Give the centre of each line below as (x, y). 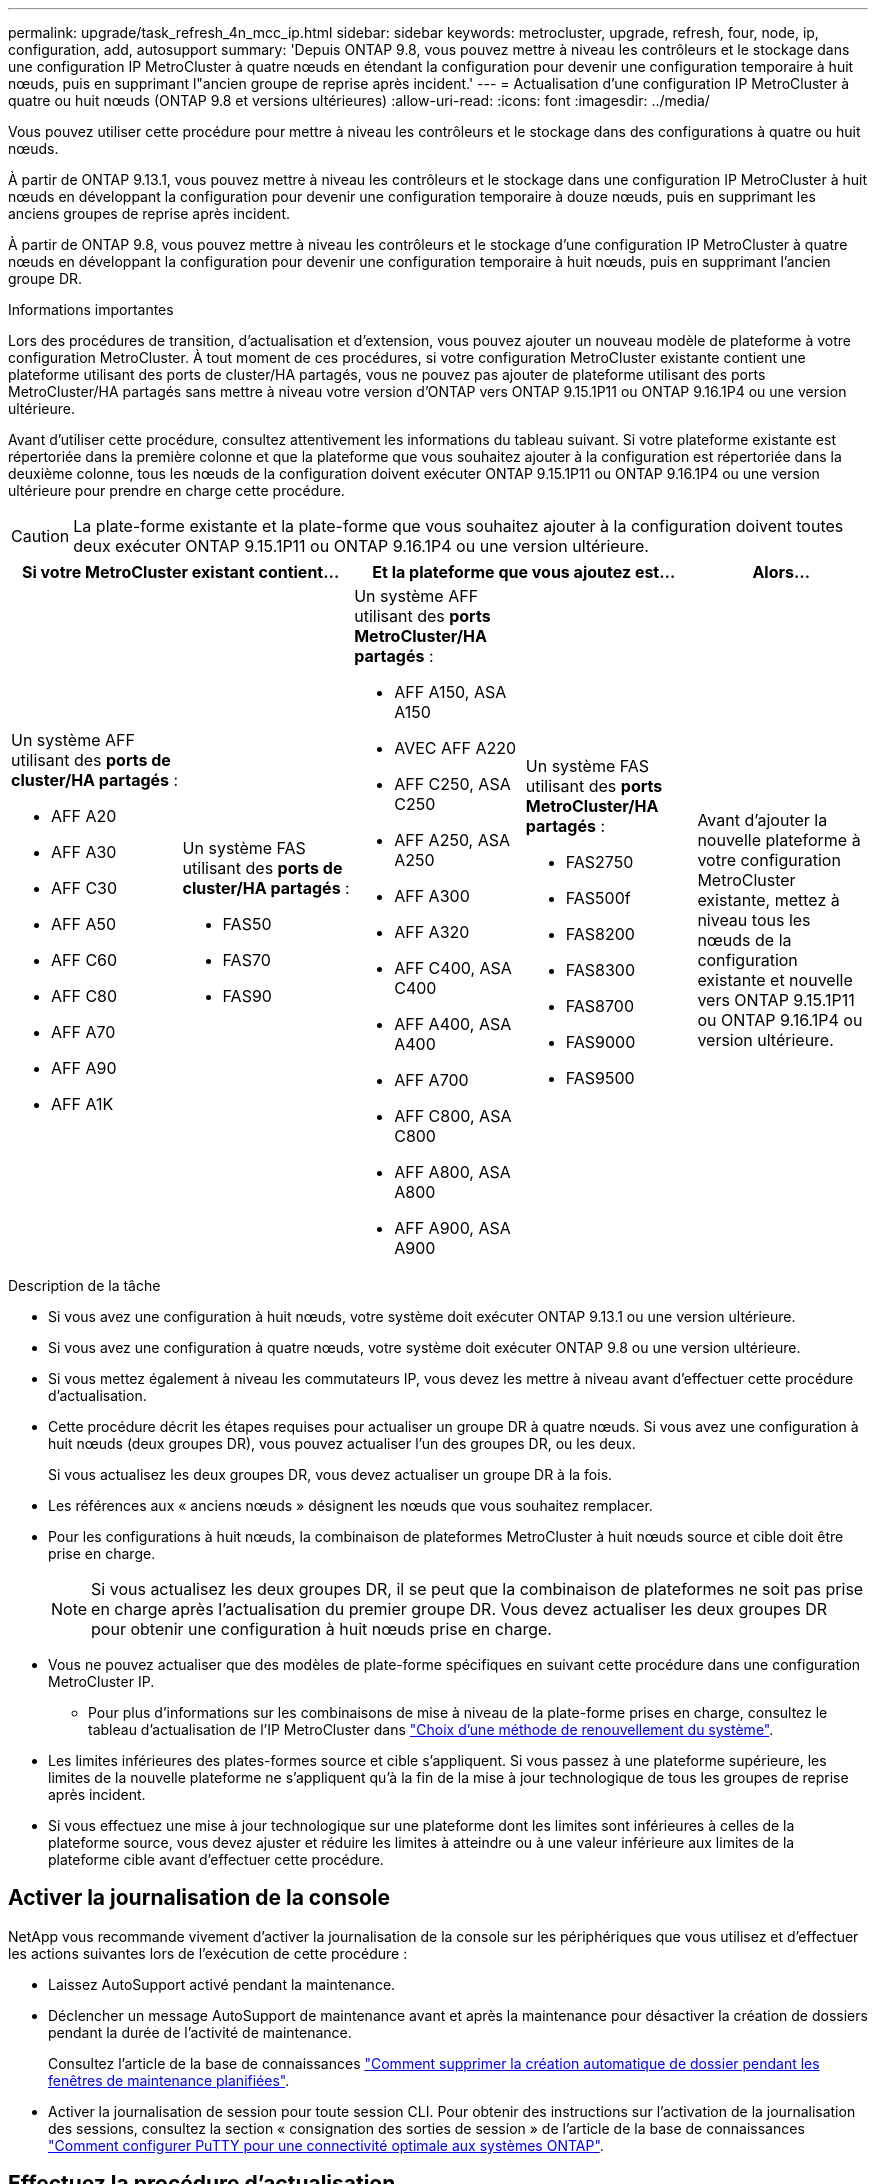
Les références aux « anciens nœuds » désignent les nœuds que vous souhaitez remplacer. (350, 1505)
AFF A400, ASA (453, 1024)
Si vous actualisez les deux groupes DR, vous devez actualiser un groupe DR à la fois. (330, 1474)
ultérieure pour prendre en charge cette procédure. (176, 490)
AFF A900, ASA (452, 1228)
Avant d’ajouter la (762, 820)
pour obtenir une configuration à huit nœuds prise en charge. (321, 1629)
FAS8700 (599, 1006)
